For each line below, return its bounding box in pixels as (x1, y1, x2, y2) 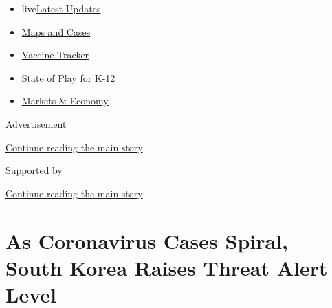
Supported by (5, 163, 63, 177)
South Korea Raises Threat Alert (5, 253, 328, 281)
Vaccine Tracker (21, 47, 89, 62)
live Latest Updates (21, 1, 101, 15)
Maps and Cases (21, 24, 91, 38)
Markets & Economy (21, 93, 109, 108)
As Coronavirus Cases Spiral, (5, 226, 289, 254)
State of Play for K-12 (21, 70, 115, 85)
